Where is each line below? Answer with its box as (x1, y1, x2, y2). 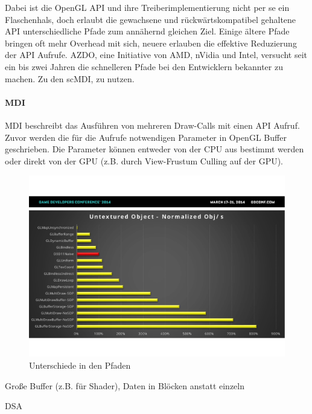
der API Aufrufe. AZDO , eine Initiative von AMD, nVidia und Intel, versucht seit (5, 48, 308, 61)
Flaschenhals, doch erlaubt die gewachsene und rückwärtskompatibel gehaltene (5, 13, 296, 25)
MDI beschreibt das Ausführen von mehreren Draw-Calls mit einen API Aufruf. (5, 118, 300, 131)
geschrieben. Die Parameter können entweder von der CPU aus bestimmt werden (5, 143, 304, 155)
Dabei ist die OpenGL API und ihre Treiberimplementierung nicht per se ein (5, 1, 290, 13)
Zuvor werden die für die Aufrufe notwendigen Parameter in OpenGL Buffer (5, 131, 287, 143)
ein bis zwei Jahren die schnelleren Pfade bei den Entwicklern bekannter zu (5, 60, 283, 73)
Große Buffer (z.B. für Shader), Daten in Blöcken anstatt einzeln (5, 379, 244, 392)
